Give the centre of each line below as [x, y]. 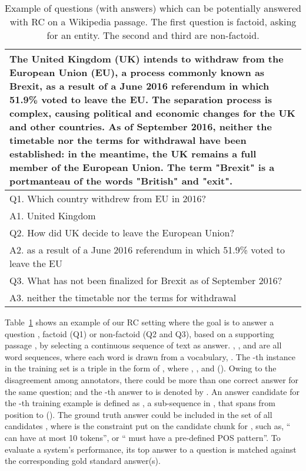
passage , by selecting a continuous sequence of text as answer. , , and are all [143, 345]
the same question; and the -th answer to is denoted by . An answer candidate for [152, 391]
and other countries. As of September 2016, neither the [141, 126]
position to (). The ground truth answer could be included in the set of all [139, 414]
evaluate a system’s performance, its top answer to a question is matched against [151, 449]
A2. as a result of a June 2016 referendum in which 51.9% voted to [147, 250]
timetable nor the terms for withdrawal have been [128, 140]
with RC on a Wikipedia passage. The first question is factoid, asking [153, 22]
